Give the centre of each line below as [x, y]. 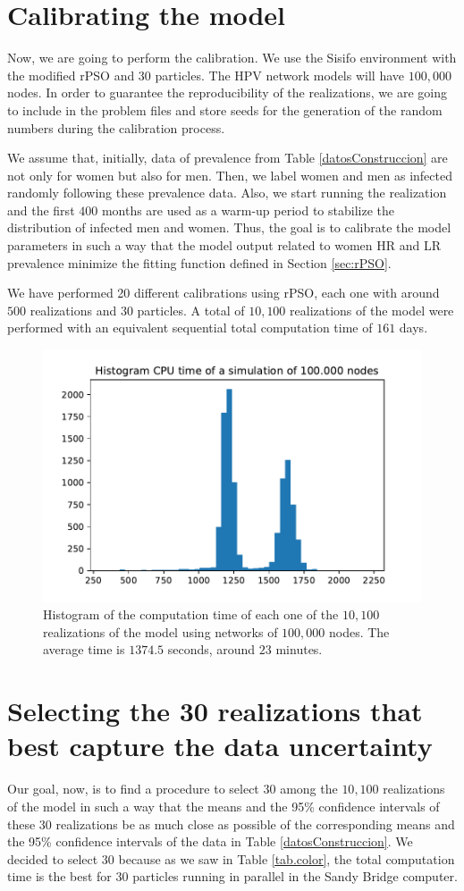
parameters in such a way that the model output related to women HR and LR [224, 245]
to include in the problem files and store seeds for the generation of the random [225, 109]
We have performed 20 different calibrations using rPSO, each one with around [224, 293]
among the [309, 789]
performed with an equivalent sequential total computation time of [190, 328]
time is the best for [59, 876]
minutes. [299, 649]
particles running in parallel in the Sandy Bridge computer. [295, 876]
